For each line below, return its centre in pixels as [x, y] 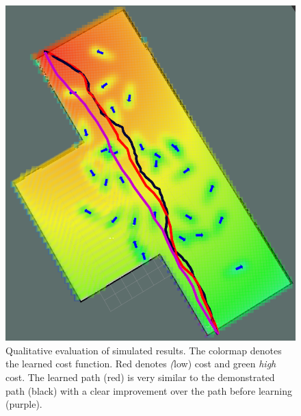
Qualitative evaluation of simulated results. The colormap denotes [144, 350]
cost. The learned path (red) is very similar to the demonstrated [140, 377]
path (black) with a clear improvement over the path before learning [149, 390]
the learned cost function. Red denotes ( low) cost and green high [141, 364]
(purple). [24, 404]
